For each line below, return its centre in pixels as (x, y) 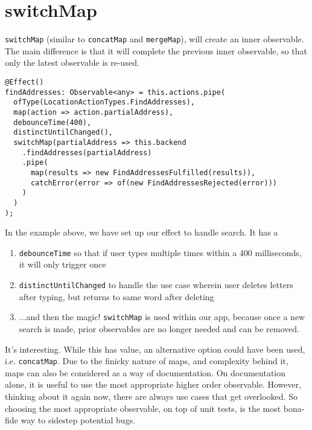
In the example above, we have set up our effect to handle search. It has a (142, 232)
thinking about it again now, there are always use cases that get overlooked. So (151, 396)
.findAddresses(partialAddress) (87, 152)
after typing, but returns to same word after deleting (116, 296)
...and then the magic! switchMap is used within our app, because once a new (162, 317)
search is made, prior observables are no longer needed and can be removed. (159, 328)
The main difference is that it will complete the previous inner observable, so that (156, 50)
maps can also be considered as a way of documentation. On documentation (145, 372)
